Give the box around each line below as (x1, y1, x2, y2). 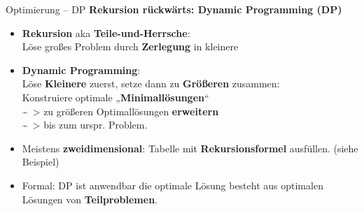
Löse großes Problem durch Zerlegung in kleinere (22, 39, 239, 54)
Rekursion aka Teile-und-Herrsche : (22, 25, 190, 40)
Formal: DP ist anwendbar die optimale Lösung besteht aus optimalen (22, 177, 323, 192)
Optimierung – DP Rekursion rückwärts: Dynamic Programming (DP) (6, 2, 342, 16)
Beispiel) (22, 154, 59, 169)
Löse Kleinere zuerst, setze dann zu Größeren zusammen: (22, 76, 280, 91)
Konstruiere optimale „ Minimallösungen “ (22, 89, 209, 104)
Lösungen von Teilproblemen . (22, 191, 157, 206)
